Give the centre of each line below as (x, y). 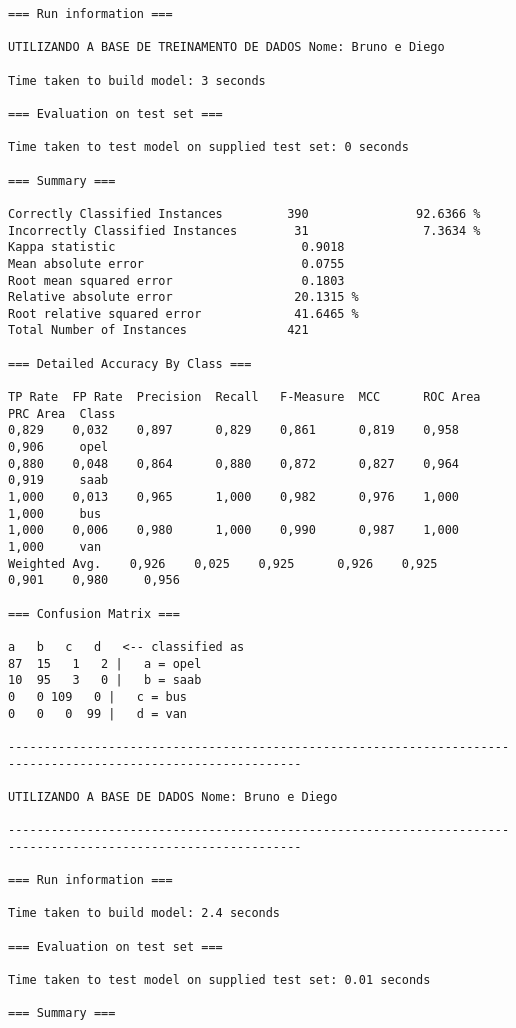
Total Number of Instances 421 (158, 330)
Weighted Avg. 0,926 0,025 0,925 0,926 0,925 (223, 563)
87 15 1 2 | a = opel (105, 663)
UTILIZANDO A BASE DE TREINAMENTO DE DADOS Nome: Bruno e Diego (226, 47)
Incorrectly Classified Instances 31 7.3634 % (244, 230)
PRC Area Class (62, 413)
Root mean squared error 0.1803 (176, 280)
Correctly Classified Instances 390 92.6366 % (244, 213)
